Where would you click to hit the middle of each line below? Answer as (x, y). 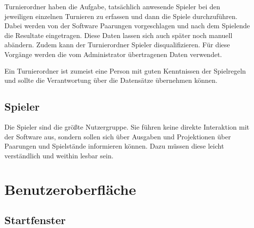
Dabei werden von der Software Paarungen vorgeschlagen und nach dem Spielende (127, 26)
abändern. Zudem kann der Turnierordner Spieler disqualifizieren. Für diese (117, 45)
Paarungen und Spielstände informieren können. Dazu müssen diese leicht (114, 146)
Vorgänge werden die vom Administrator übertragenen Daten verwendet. (113, 54)
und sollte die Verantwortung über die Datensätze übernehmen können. (111, 80)
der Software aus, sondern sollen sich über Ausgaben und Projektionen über (118, 136)
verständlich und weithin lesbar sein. (59, 155)
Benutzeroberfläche (70, 189)
